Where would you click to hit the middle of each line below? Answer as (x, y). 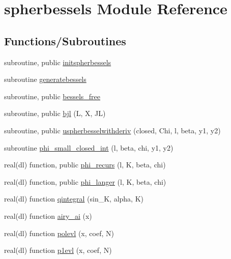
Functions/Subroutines (65, 40)
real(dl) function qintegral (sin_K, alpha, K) (74, 199)
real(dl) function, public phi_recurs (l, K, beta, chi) (85, 165)
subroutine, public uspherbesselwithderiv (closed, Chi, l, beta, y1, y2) (112, 130)
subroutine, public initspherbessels (58, 62)
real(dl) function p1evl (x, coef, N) (58, 250)
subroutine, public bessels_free (52, 96)
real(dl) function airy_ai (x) (48, 215)
